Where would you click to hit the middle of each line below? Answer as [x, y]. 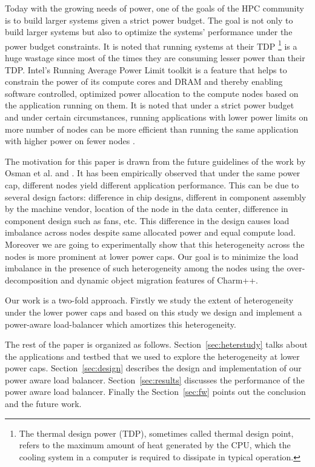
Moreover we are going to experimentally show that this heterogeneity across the [155, 244]
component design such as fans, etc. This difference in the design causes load [147, 220]
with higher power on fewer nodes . [70, 141]
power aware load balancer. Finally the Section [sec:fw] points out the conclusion [155, 392]
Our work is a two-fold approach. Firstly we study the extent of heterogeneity [149, 300]
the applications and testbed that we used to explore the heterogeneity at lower [152, 356]
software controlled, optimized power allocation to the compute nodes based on [152, 93]
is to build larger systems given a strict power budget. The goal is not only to [149, 20]
